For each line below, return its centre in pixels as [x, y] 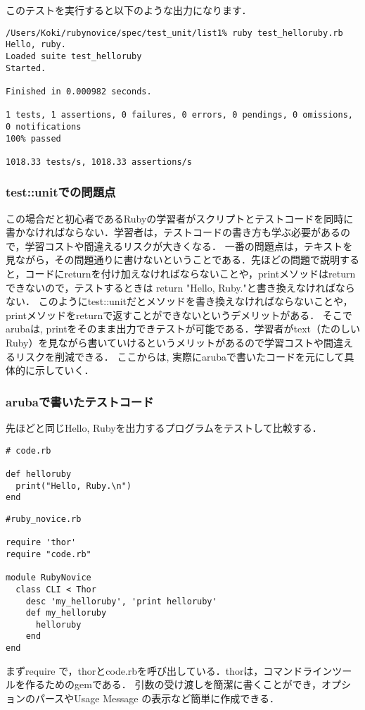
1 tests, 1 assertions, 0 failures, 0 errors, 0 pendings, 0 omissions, [179, 115]
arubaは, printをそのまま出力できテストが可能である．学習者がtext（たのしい [183, 329]
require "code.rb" [49, 554]
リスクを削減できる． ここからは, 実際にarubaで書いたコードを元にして [180, 356]
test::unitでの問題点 [61, 192]
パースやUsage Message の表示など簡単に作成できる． [157, 698]
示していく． [64, 370]
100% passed [33, 138]
